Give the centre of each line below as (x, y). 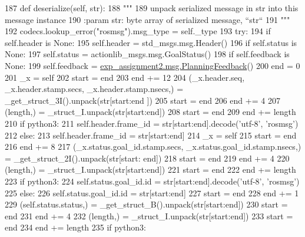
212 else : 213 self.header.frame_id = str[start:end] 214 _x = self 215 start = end (151, 135)
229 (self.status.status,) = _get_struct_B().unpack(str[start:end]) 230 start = (146, 204)
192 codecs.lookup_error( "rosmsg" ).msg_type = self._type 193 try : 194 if (138, 31)
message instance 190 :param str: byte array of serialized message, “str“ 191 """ (147, 19)
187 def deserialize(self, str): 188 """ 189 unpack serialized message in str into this (152, 8)
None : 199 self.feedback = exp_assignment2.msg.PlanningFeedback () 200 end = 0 (152, 65)
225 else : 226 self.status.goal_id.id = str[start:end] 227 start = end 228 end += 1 (152, 192)
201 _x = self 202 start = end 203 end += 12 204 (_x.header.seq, (125, 77)
